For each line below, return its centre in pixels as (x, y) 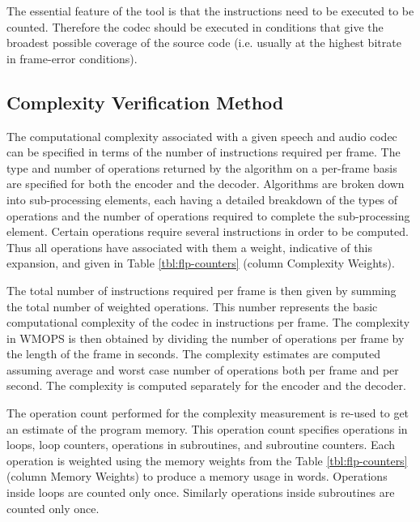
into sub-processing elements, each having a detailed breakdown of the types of (202, 199)
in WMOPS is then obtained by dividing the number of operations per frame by (206, 338)
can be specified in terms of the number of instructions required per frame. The (204, 152)
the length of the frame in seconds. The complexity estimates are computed (193, 354)
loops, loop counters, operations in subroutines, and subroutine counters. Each (201, 445)
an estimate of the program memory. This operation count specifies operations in (207, 428)
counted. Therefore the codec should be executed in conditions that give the (195, 26)
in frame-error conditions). (72, 58)
